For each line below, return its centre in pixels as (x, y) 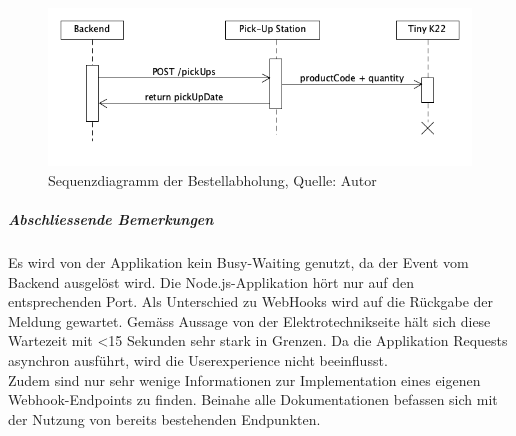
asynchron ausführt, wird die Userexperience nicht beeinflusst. (198, 359)
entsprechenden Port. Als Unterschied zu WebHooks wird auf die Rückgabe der (251, 301)
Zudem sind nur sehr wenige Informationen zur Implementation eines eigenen (244, 379)
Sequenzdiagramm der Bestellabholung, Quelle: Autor (212, 179)
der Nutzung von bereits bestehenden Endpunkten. (164, 418)
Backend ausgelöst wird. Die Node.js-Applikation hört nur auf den (211, 281)
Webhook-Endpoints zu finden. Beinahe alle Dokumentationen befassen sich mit (253, 399)
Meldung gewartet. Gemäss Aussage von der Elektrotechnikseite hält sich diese (249, 320)
